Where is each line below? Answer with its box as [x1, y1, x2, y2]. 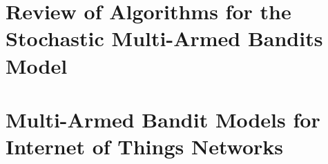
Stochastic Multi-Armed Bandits [6, 24, 323, 52]
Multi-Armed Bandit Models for [6, 105, 320, 133]
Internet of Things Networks [6, 132, 283, 161]
